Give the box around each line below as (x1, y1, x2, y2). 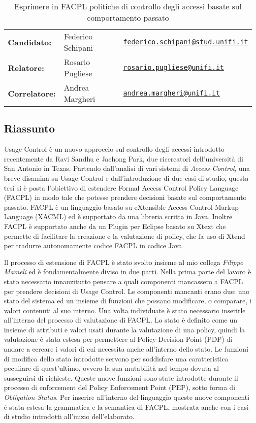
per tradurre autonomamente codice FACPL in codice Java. (4, 240, 184, 251)
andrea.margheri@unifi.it (123, 89, 220, 97)
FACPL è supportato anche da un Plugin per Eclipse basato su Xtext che (4, 221, 226, 231)
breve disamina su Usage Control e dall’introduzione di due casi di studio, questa (4, 172, 249, 183)
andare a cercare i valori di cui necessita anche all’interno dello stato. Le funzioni (4, 344, 249, 354)
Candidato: (8, 36, 52, 48)
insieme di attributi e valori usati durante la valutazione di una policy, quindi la (4, 324, 245, 334)
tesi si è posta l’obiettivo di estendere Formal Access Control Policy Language (4, 182, 239, 193)
